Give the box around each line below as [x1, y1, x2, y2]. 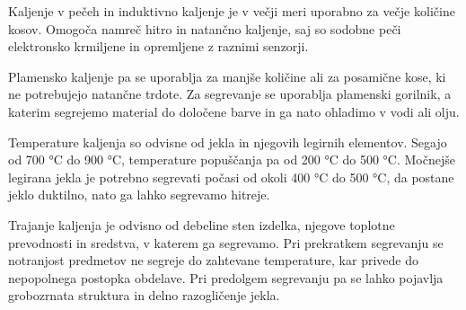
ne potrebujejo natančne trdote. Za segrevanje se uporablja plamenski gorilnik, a [8, 84, 452, 103]
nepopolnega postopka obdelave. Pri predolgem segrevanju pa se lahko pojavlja [8, 268, 444, 287]
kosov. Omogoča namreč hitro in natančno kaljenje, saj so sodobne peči [8, 19, 401, 38]
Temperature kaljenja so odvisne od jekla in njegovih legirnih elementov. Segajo [8, 132, 447, 151]
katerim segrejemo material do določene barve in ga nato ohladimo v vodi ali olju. [8, 102, 460, 120]
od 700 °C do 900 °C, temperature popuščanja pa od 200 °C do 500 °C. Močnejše [8, 150, 455, 169]
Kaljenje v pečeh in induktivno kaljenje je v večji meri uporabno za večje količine [8, 2, 455, 20]
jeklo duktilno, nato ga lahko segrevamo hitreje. [8, 185, 270, 204]
